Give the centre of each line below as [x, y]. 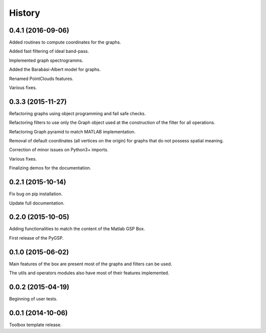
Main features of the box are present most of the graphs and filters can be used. [91, 264]
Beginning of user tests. [33, 299]
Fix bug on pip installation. [36, 194]
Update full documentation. [37, 203]
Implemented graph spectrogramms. [46, 60]
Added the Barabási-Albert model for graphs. [55, 70]
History [25, 13]
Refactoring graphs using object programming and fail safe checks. [78, 113]
